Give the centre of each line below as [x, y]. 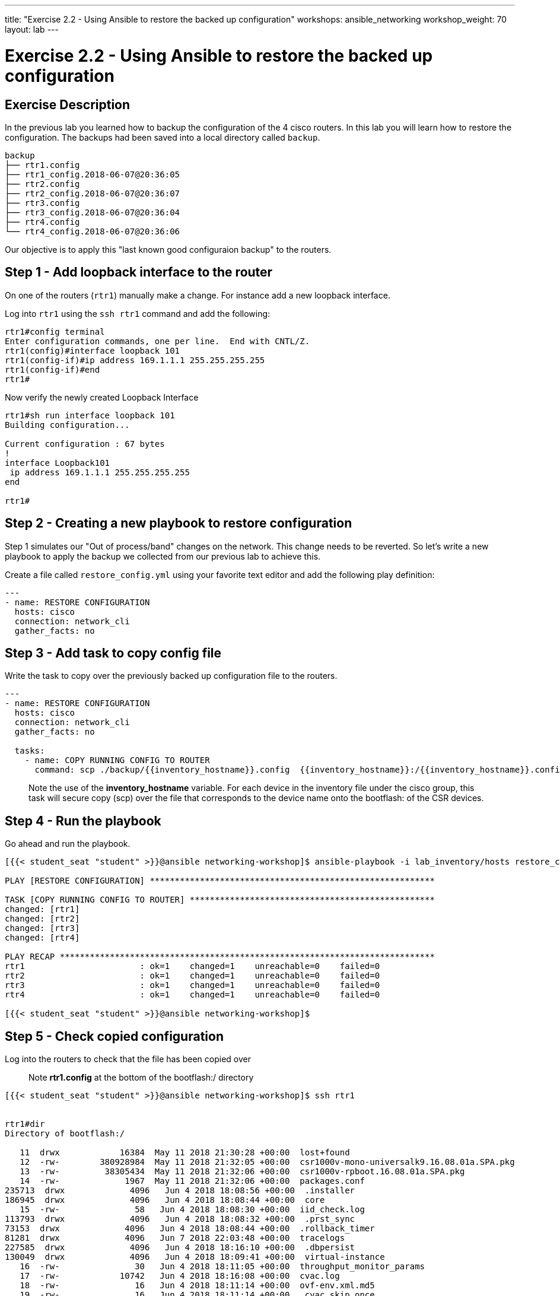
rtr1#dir [25, 1124]
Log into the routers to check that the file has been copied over [128, 1059]
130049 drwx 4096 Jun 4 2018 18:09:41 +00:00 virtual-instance [195, 1257]
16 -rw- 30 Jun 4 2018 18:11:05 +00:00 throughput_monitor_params [222, 1267]
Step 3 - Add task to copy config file [113, 653]
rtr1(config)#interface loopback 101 [93, 350]
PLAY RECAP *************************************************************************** [220, 957]
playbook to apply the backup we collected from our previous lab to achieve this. [163, 556]
